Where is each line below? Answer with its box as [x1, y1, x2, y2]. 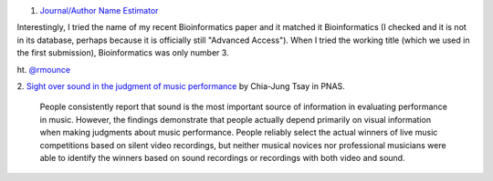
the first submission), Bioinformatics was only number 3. [16, 47, 229, 58]
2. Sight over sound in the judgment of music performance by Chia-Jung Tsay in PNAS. [16, 80, 346, 91]
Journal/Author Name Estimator [39, 5, 159, 15]
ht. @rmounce [16, 64, 71, 75]
